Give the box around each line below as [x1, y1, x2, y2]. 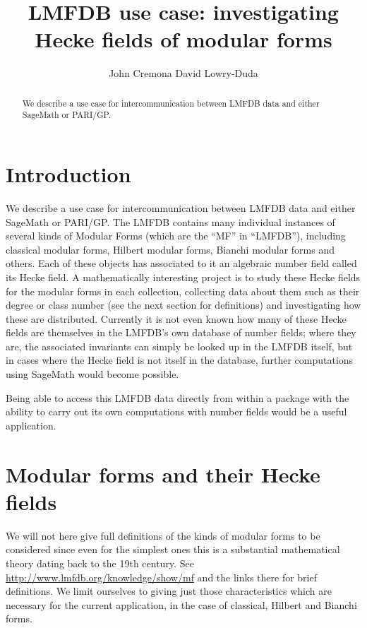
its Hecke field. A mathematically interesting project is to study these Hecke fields [6, 269, 361, 284]
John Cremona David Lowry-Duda [109, 66, 258, 81]
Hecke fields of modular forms [35, 25, 332, 54]
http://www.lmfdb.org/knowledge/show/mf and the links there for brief [6, 569, 317, 584]
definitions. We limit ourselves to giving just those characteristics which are [6, 583, 332, 598]
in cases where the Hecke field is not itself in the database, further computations [6, 352, 354, 367]
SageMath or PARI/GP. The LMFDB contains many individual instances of [6, 214, 335, 229]
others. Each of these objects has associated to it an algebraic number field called [6, 256, 357, 271]
